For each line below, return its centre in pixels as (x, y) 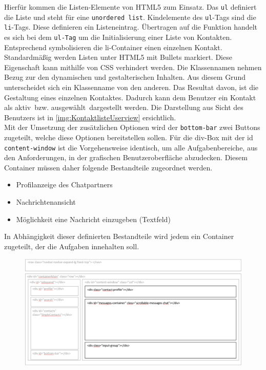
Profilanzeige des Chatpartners (64, 184)
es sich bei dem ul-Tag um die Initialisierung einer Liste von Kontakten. (118, 37)
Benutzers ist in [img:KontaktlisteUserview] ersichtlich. (90, 117)
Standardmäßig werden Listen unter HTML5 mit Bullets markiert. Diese (118, 57)
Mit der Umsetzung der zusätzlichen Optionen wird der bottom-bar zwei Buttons (132, 127)
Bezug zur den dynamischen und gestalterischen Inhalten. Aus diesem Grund (125, 77)
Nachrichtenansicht (46, 202)
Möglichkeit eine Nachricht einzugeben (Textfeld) (93, 219)
